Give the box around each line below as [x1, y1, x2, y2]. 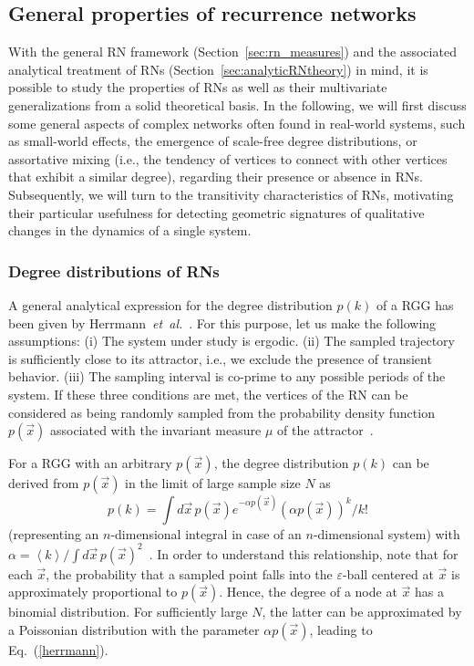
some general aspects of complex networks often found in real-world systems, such [8, 113, 466, 132]
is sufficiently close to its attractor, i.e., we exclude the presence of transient [8, 349, 432, 368]
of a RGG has [376, 295, 454, 314]
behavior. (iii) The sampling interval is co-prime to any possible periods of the [8, 367, 446, 386]
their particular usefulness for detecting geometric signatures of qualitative [8, 203, 425, 222]
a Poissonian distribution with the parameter [8, 619, 260, 639]
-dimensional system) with [313, 524, 460, 543]
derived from [8, 473, 79, 493]
